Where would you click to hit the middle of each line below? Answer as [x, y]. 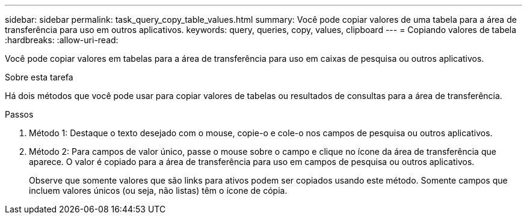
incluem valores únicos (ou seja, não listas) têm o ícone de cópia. [158, 190]
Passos [19, 114]
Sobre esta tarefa [39, 77]
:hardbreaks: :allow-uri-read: [62, 40]
